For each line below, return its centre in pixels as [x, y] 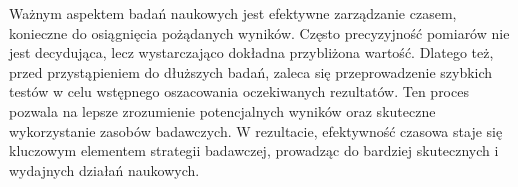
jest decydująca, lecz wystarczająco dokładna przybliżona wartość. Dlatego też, [251, 52]
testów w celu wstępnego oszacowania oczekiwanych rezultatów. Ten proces [239, 91]
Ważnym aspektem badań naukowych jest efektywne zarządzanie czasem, [233, 13]
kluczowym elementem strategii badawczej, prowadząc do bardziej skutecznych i [254, 150]
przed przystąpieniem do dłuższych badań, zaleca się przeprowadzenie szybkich [251, 71]
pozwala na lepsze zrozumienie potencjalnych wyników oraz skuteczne [222, 110]
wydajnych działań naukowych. [104, 169]
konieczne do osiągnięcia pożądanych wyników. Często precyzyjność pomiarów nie [259, 32]
